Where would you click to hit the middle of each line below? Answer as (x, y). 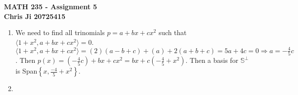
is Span (26, 71)
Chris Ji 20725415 (35, 16)
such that (173, 32)
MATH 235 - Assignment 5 (50, 6)
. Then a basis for (212, 60)
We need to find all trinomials (60, 32)
